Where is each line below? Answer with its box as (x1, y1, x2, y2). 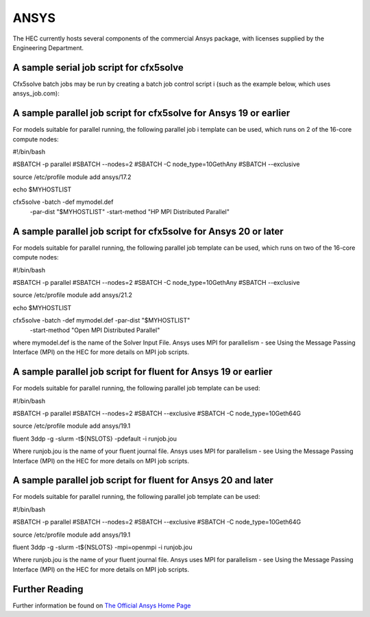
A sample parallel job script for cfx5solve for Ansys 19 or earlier (12, 107, 291, 119)
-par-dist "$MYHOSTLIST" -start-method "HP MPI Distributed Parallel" (29, 207, 230, 216)
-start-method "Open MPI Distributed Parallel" (29, 326, 160, 334)
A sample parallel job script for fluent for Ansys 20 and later (12, 474, 274, 487)
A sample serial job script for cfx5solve (12, 62, 184, 73)
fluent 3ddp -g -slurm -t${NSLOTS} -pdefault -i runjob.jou (12, 434, 177, 443)
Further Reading (12, 583, 84, 595)
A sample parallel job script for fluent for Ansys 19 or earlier (12, 366, 273, 377)
